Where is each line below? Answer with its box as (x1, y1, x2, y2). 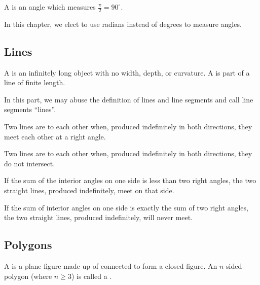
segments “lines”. (4, 104, 56, 115)
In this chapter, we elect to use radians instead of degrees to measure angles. (4, 18, 242, 29)
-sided (224, 260, 242, 271)
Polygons (4, 237, 52, 253)
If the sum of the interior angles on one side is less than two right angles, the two (4, 175, 256, 186)
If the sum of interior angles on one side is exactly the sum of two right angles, (4, 202, 248, 212)
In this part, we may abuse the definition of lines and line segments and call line (4, 94, 253, 104)
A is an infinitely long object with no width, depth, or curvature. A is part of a (4, 67, 250, 78)
